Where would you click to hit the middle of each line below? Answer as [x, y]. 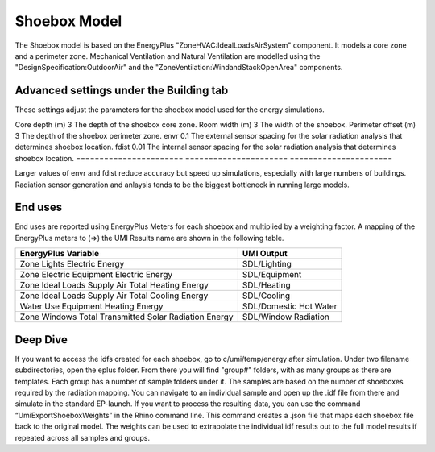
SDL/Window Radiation [286, 317]
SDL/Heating [266, 285]
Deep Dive [41, 340]
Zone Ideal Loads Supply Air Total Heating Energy [114, 285]
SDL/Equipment [272, 275]
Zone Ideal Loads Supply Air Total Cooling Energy [114, 296]
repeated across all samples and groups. [83, 437]
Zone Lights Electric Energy [72, 264]
